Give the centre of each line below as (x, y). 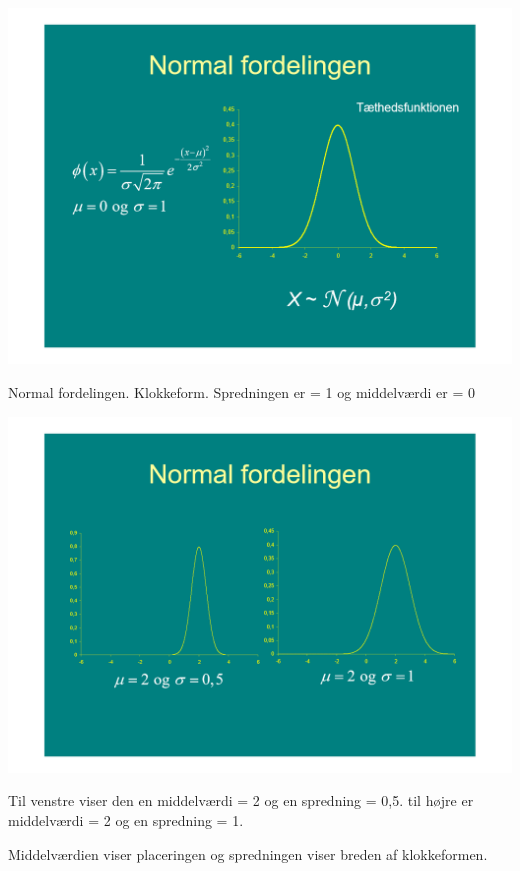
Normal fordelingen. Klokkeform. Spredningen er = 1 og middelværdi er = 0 (241, 391)
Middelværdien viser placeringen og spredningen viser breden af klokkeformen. (248, 853)
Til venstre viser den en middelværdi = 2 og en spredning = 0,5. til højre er (241, 800)
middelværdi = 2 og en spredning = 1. (126, 820)
